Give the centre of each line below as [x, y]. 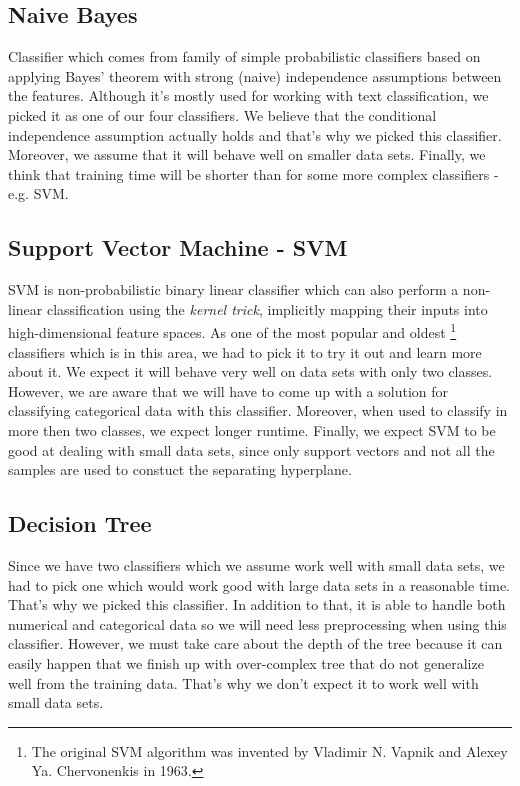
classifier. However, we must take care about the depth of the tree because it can [255, 643]
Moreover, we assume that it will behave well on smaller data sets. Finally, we [247, 154]
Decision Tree [80, 523]
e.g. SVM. [38, 193]
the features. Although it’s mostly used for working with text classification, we [248, 95]
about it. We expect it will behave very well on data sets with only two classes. [250, 371]
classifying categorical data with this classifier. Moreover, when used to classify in [258, 410]
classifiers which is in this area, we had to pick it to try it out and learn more [245, 351]
